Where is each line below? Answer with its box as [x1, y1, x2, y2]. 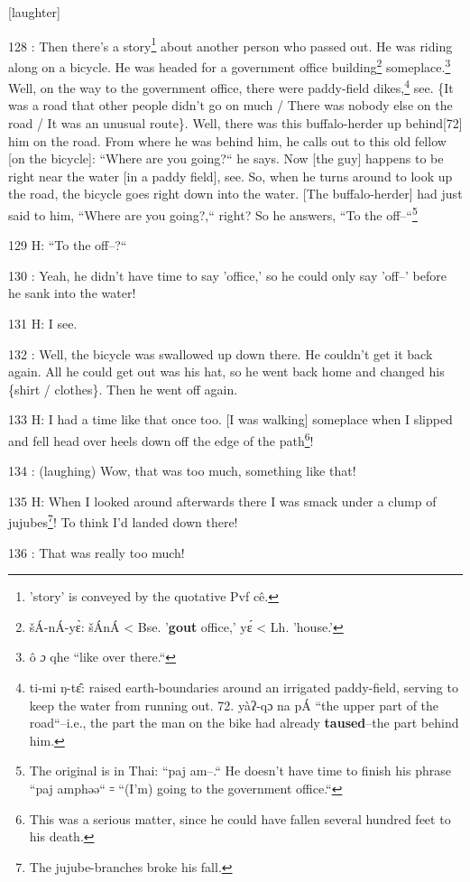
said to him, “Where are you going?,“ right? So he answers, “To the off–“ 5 [8, 202, 418, 224]
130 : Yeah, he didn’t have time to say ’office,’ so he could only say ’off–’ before [8, 265, 447, 284]
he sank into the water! [8, 283, 136, 302]
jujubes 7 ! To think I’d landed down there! [8, 510, 238, 531]
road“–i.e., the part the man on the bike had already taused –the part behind [29, 713, 459, 732]
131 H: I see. [8, 313, 78, 332]
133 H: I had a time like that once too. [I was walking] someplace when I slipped [8, 410, 453, 429]
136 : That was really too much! [8, 543, 185, 562]
